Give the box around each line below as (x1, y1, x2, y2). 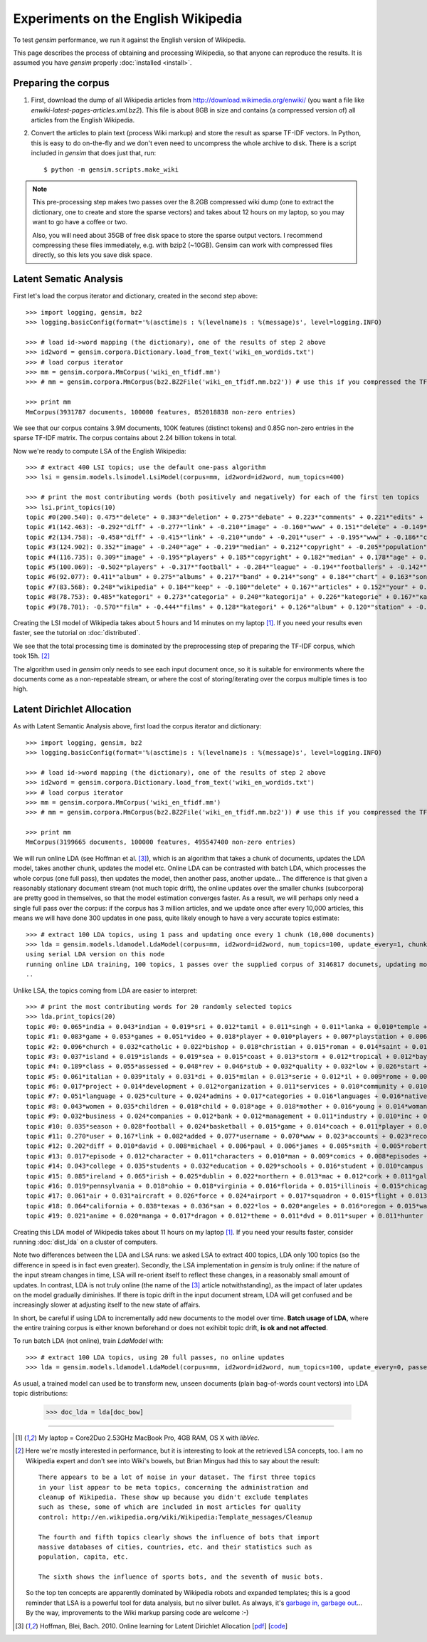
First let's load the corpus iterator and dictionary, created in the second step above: (13, 292, 258, 300)
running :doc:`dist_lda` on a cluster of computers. (13, 1238, 158, 1246)
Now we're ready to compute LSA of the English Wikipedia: (13, 446, 186, 455)
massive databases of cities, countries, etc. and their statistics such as (38, 1542, 312, 1551)
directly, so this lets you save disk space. (32, 251, 153, 259)
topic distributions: (13, 1389, 68, 1398)
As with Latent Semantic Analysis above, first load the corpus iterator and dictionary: (13, 722, 262, 731)
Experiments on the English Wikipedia (13, 11, 243, 26)
